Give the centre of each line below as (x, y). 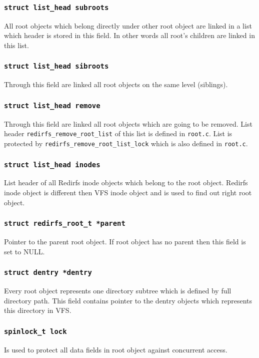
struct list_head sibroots (56, 66)
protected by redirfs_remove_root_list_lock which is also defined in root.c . (126, 143)
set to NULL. (24, 251)
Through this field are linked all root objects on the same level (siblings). (116, 84)
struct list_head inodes (52, 164)
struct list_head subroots (56, 7)
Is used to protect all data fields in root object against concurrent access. (116, 349)
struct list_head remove (52, 105)
